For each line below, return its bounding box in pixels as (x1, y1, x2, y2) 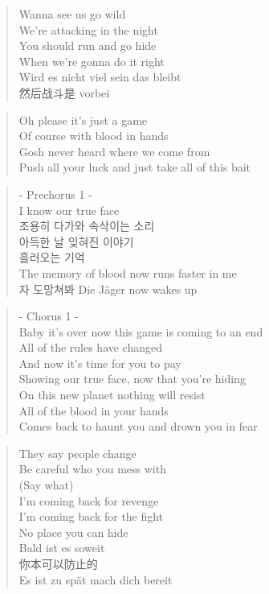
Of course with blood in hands (18, 127, 169, 144)
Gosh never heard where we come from (18, 142, 210, 159)
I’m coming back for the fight (18, 508, 164, 525)
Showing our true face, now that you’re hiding (18, 370, 246, 387)
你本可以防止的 (18, 555, 98, 571)
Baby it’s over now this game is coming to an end (18, 323, 263, 340)
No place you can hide (18, 523, 128, 540)
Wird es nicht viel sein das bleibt (18, 68, 181, 85)
